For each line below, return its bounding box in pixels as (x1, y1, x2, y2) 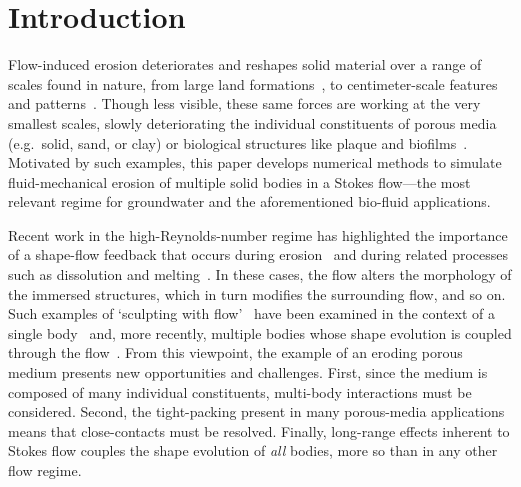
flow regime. (8, 460, 82, 480)
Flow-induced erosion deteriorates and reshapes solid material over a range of (8, 54, 482, 75)
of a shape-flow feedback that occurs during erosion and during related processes (8, 244, 509, 265)
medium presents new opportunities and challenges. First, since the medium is (8, 362, 488, 383)
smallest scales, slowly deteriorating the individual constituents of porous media (8, 112, 497, 133)
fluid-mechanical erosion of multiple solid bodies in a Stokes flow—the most (8, 171, 471, 192)
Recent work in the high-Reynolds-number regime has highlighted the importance (8, 224, 508, 245)
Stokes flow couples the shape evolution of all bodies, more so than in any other (8, 440, 498, 461)
